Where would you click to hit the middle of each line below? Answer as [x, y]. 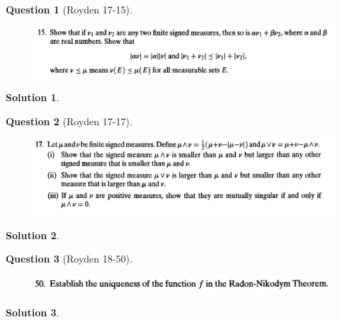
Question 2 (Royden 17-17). [69, 121]
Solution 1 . [33, 97]
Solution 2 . [33, 235]
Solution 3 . [33, 312]
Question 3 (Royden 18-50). [69, 259]
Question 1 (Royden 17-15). [69, 9]
